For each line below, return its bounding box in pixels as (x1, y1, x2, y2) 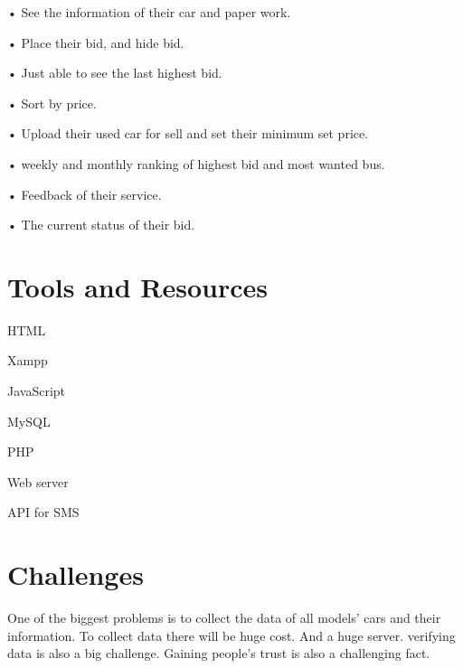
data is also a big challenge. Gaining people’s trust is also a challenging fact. (7, 644, 430, 663)
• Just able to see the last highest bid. (7, 63, 222, 82)
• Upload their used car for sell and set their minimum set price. (7, 124, 369, 143)
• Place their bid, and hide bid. (7, 33, 184, 52)
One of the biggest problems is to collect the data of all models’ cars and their (7, 608, 441, 627)
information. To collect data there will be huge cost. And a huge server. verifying (7, 626, 456, 644)
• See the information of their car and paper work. (7, 3, 291, 21)
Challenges (7, 556, 144, 593)
